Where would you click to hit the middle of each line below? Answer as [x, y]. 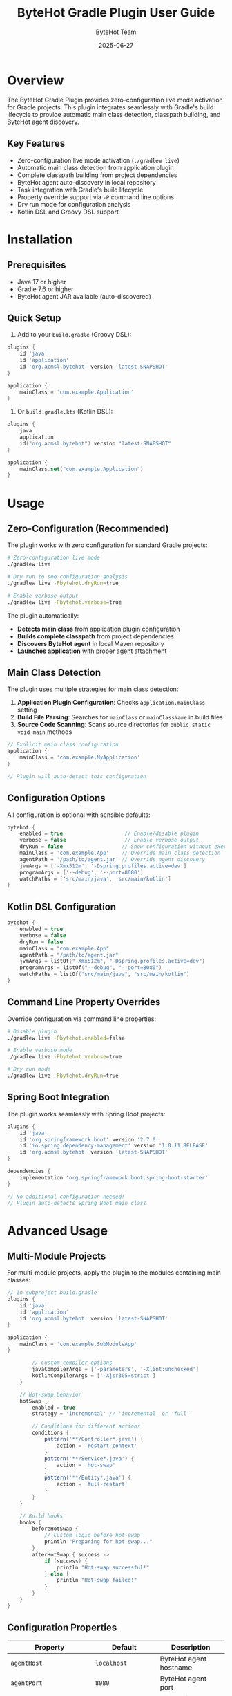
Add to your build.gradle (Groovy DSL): [74, 335]
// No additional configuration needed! [66, 1197]
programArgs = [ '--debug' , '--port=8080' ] [81, 872]
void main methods [45, 732]
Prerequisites [37, 265]
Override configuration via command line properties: [82, 1019]
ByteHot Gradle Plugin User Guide [116, 13]
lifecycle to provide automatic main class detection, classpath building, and [114, 114]
